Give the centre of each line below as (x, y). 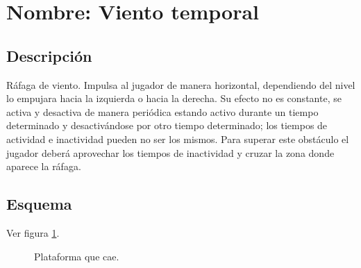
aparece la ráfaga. (44, 166)
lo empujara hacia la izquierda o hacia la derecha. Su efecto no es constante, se (174, 98)
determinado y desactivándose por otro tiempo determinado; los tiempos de (167, 125)
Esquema (39, 204)
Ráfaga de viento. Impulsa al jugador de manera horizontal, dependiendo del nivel (181, 84)
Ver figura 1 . (33, 232)
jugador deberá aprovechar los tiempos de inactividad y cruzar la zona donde (170, 152)
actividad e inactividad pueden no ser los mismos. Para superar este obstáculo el (178, 139)
